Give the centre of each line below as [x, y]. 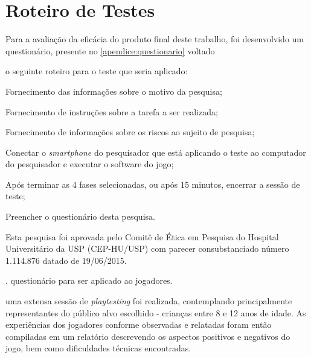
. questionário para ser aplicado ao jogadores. [89, 280]
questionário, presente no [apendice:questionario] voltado [110, 50]
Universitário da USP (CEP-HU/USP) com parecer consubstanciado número [147, 248]
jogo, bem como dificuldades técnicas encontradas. [98, 348]
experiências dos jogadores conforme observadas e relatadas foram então [139, 324]
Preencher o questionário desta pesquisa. [80, 216]
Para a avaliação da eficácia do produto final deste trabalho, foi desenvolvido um [155, 39]
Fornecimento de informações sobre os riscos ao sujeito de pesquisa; [130, 132]
